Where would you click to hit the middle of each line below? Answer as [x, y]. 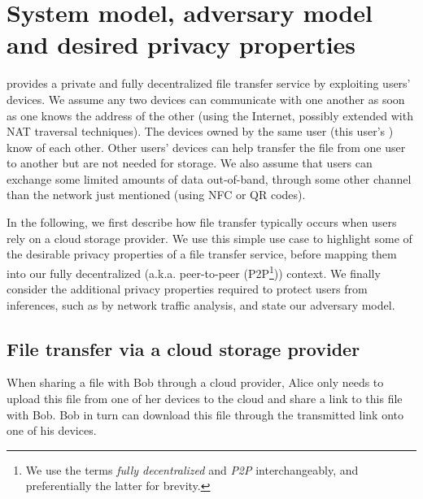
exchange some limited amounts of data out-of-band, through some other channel [209, 178]
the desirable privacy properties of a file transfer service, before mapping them [202, 254]
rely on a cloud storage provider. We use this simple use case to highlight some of [209, 238]
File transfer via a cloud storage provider [183, 348]
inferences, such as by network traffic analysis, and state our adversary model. [201, 304]
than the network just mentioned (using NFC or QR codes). [156, 195]
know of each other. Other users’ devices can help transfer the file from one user [206, 147]
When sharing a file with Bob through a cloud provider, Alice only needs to [195, 382]
